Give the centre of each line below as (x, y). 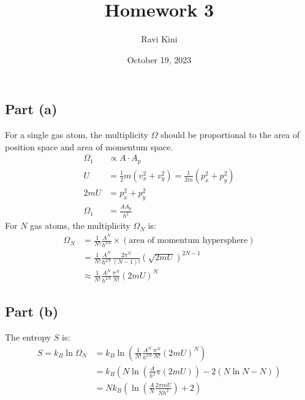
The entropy (28, 337)
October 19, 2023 (159, 59)
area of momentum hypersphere (188, 241)
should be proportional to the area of (230, 135)
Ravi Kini (159, 39)
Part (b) (32, 311)
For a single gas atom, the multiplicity (77, 135)
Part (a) (31, 109)
